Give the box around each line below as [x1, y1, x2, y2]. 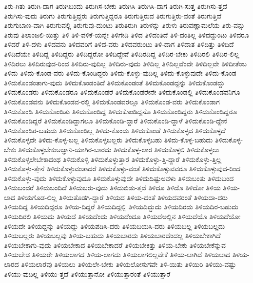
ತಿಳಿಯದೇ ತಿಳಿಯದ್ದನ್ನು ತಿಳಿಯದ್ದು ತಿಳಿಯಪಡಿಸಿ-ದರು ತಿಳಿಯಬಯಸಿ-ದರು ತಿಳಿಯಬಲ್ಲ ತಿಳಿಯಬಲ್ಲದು [4, 221, 225, 231]
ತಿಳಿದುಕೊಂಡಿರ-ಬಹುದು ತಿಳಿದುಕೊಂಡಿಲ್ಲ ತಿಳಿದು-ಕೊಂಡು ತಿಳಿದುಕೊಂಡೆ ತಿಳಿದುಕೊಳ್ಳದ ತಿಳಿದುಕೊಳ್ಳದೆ [4, 125, 226, 135]
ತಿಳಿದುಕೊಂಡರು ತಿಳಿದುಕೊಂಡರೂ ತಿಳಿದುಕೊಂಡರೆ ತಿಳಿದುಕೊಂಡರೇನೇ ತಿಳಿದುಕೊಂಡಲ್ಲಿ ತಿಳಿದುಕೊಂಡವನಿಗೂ [4, 87, 240, 97]
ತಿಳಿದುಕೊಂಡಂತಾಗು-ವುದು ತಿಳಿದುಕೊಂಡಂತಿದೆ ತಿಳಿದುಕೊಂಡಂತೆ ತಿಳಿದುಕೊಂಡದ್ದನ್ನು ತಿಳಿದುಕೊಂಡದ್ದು [4, 77, 225, 87]
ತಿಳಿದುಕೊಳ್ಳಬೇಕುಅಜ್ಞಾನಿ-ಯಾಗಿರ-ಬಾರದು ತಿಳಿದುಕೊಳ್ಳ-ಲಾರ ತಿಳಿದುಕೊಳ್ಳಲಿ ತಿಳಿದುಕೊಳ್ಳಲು [18, 144, 219, 154]
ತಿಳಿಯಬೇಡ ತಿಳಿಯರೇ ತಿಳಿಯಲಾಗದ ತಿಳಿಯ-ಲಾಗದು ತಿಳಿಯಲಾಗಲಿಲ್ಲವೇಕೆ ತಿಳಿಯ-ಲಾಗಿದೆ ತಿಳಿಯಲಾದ [4, 249, 231, 260]
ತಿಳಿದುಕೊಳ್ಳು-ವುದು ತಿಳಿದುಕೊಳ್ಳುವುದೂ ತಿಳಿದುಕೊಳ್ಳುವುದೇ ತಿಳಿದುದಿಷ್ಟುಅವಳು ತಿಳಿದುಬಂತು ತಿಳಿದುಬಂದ [4, 173, 234, 183]
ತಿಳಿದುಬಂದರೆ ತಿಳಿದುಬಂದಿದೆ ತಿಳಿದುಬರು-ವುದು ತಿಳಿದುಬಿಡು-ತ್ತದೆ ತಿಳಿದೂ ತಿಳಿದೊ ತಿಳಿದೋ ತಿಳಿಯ [4, 182, 221, 193]
